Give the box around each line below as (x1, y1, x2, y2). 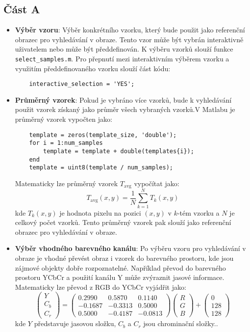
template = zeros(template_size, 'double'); (29, 131, 177, 138)
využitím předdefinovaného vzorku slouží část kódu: (15, 63, 171, 73)
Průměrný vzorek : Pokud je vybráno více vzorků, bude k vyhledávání (15, 94, 232, 105)
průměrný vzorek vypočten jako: (15, 114, 112, 124)
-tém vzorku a (177, 207, 220, 218)
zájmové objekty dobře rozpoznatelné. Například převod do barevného (15, 262, 226, 273)
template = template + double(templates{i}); (43, 147, 194, 155)
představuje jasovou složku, (34, 318, 116, 329)
